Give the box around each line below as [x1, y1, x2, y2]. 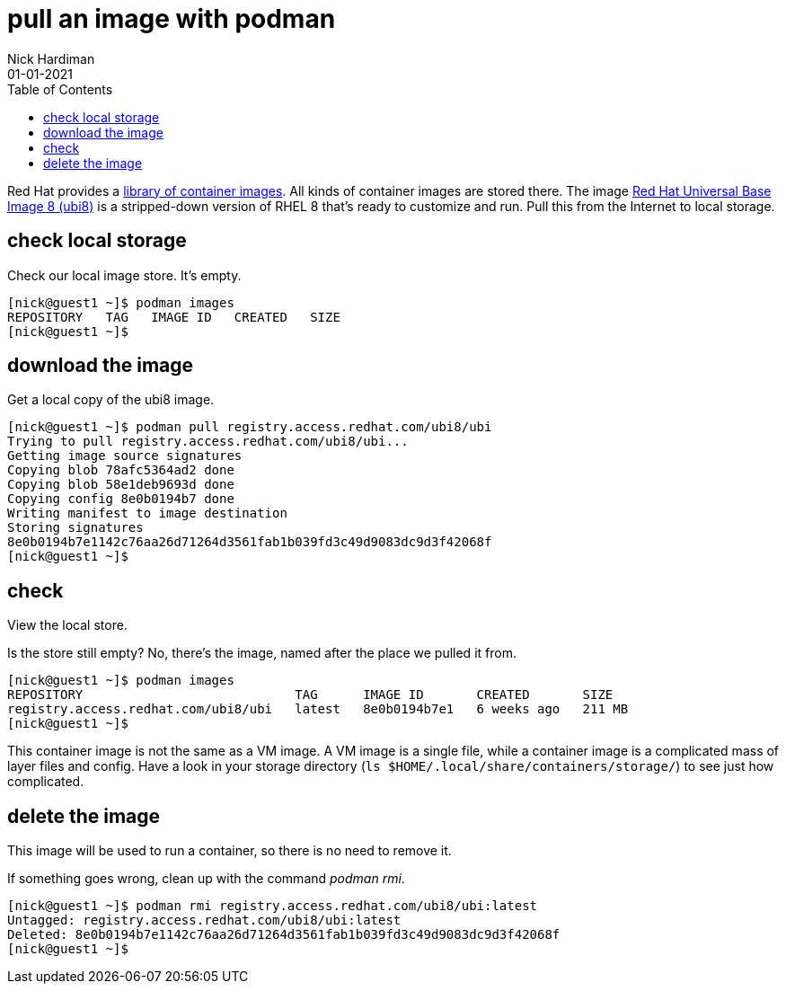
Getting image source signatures [7, 448, 243, 464]
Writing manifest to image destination [7, 506, 287, 521]
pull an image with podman [7, 4, 336, 34]
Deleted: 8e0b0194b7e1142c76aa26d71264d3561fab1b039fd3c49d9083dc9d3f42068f [7, 927, 561, 942]
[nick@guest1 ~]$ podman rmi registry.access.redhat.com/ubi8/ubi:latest [7, 898, 538, 914]
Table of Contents [7, 81, 113, 97]
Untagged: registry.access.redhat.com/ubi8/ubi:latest [7, 913, 402, 928]
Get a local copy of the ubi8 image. [7, 392, 215, 408]
